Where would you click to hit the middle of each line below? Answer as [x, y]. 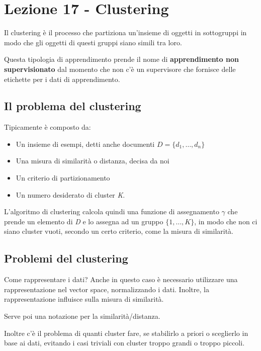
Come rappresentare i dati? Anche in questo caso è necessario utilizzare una [121, 279]
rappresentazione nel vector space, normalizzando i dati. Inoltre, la [107, 289]
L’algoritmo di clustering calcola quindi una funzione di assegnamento [112, 211]
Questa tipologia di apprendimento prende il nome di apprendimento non [121, 59]
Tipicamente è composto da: [48, 127]
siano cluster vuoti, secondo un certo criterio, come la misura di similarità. [119, 231]
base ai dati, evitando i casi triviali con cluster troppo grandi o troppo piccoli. [124, 343]
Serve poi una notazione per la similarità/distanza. [82, 316]
